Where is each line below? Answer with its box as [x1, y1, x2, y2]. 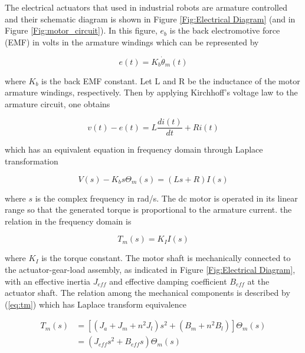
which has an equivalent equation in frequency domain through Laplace [5, 143, 263, 156]
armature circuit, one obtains [5, 97, 110, 110]
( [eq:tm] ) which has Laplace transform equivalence [5, 298, 187, 310]
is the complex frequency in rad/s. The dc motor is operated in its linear [35, 192, 298, 204]
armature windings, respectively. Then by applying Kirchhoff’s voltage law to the [5, 86, 298, 98]
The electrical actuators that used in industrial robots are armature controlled [5, 1, 287, 13]
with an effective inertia [5, 275, 91, 287]
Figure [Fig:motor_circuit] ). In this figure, [5, 24, 158, 37]
